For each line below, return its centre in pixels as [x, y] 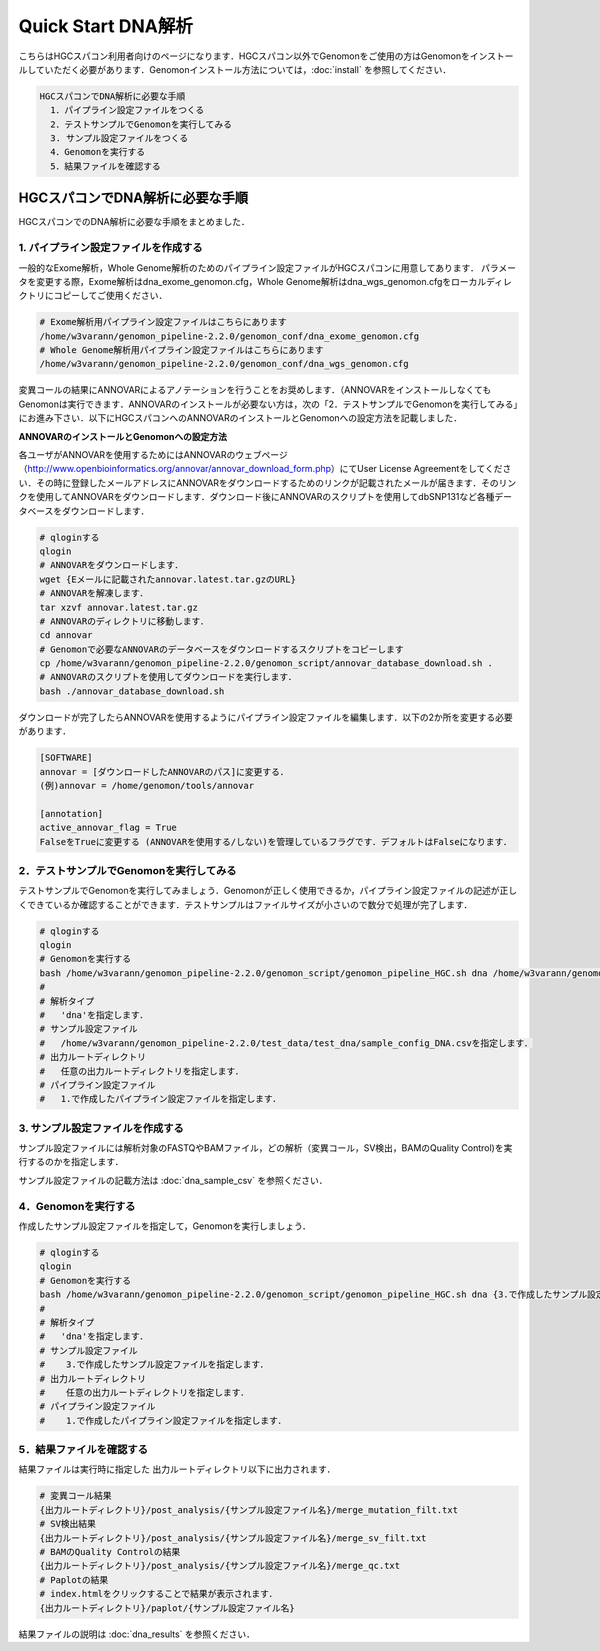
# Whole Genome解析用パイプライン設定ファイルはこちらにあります [181, 350]
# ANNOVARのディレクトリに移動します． [124, 621]
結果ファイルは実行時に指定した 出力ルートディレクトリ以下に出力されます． [177, 1469]
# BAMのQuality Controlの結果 [110, 1551]
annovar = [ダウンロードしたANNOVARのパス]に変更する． [164, 771]
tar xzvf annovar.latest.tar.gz [119, 607]
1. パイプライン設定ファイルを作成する [110, 248]
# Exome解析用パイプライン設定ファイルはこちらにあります [163, 322]
